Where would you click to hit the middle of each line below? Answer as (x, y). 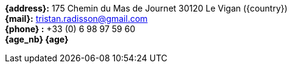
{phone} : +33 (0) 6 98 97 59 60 (70, 29)
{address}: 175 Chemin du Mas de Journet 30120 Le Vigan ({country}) (146, 8)
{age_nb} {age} (37, 39)
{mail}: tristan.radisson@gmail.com (76, 19)
